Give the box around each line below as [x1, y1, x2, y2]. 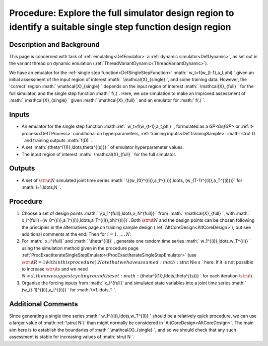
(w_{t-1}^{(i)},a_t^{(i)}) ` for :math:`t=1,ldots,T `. [21, 287, 117, 293]
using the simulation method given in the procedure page [21, 245, 139, 251]
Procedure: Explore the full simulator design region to [9, 7, 234, 18]
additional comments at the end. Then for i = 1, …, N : [21, 231, 132, 237]
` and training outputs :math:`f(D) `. [21, 137, 93, 143]
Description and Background [9, 40, 100, 49]
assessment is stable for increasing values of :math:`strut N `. [9, 334, 135, 340]
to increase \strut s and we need [21, 266, 88, 272]
